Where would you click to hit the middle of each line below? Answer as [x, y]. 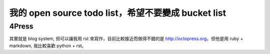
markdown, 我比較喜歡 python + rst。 [48, 46]
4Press [21, 26]
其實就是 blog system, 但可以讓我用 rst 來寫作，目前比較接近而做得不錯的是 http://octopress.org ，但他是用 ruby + [126, 39]
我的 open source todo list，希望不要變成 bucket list [118, 13]
